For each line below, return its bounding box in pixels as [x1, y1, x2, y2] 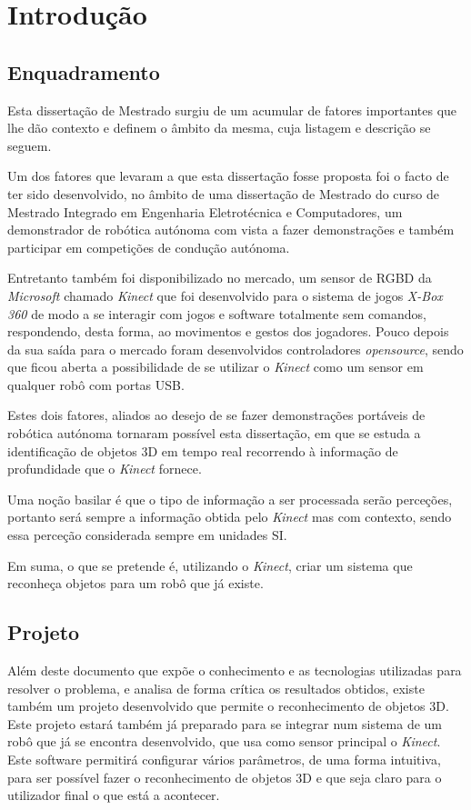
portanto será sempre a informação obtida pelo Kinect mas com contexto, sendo [7, 507, 452, 526]
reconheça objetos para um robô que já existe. [7, 574, 264, 593]
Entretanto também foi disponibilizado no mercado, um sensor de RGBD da [7, 268, 432, 287]
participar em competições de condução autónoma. [7, 237, 290, 256]
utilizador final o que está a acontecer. [7, 785, 220, 805]
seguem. [7, 135, 52, 155]
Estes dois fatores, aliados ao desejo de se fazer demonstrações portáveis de [7, 405, 426, 425]
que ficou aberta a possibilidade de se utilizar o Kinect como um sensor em [7, 357, 424, 376]
